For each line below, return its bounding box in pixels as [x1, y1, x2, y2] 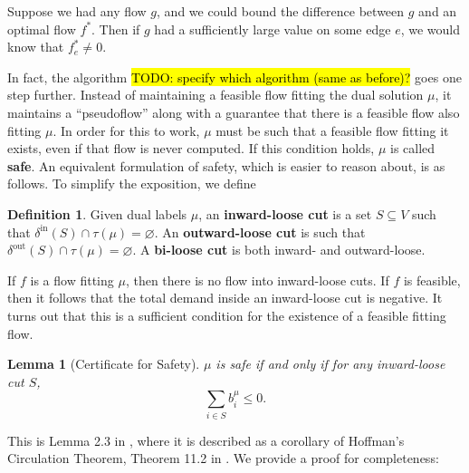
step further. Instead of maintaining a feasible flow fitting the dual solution [7, 85, 424, 104]
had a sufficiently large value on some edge [154, 19, 391, 38]
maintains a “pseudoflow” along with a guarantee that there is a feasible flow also [7, 102, 460, 121]
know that [7, 37, 64, 56]
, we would [400, 19, 460, 38]
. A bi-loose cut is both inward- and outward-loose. [132, 240, 426, 259]
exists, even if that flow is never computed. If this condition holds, [7, 139, 375, 158]
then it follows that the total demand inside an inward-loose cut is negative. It [7, 288, 443, 307]
